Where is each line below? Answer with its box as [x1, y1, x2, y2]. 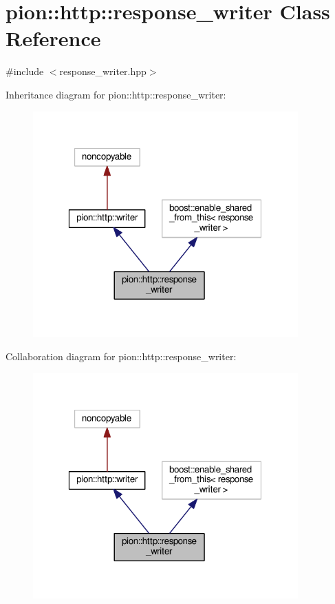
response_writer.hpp [59, 64, 147, 79]
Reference [6, 24, 101, 52]
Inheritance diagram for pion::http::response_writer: [6, 87, 226, 101]
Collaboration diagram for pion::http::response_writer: [6, 348, 237, 363]
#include [6, 64, 44, 79]
